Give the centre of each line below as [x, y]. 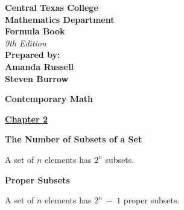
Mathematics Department [60, 19]
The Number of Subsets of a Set [74, 139]
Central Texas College [52, 7]
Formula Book [35, 31]
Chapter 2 [27, 119]
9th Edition [26, 43]
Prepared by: [33, 55]
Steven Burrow [37, 78]
